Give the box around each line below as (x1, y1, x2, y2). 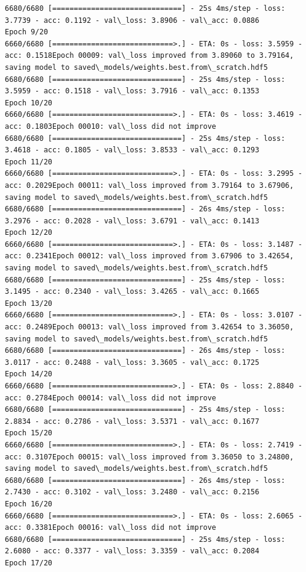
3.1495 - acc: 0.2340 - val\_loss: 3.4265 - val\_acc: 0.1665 (5, 287, 260, 296)
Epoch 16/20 (5, 499, 52, 508)
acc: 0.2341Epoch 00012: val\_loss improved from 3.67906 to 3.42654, (5, 252, 294, 261)
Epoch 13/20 (5, 299, 52, 308)
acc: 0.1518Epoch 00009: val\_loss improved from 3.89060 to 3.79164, (5, 51, 294, 60)
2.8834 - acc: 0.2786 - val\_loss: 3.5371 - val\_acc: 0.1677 (5, 417, 260, 426)
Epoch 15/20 (5, 429, 52, 438)
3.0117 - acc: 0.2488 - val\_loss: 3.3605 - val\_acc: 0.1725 (5, 358, 260, 367)
